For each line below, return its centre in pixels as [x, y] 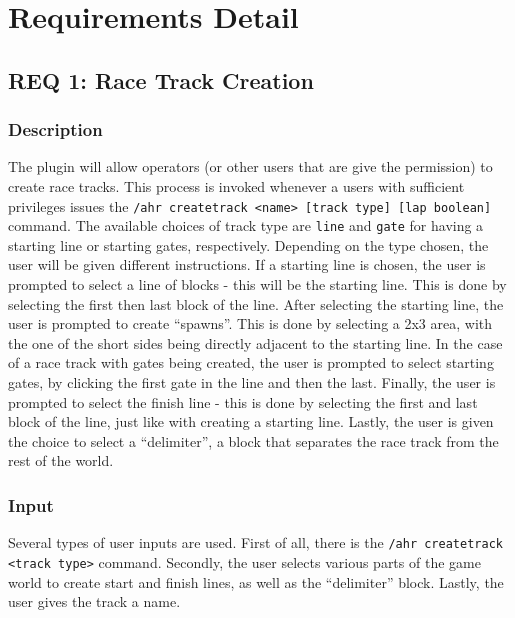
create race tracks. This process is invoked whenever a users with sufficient [236, 185]
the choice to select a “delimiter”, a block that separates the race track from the [253, 440]
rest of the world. [61, 460]
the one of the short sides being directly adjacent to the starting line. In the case [255, 342]
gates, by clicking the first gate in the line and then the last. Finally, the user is [252, 382]
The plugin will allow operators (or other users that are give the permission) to [250, 166]
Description [55, 129]
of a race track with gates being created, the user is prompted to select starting [251, 362]
